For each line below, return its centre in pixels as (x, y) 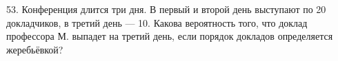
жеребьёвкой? (35, 49)
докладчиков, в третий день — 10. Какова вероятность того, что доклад (157, 22)
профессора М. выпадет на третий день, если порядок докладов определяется (170, 36)
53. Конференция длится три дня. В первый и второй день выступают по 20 (166, 9)
